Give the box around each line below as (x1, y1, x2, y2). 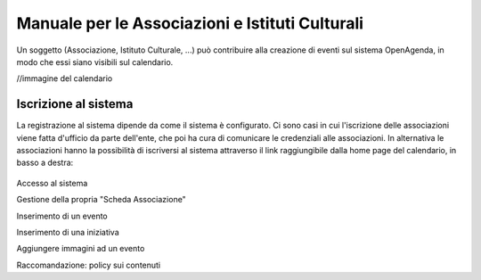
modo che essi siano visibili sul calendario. (16, 56, 174, 67)
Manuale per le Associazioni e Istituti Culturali (16, 13, 364, 33)
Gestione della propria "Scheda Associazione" (16, 194, 186, 205)
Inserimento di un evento (16, 210, 108, 221)
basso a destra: (16, 157, 74, 169)
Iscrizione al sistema (16, 96, 134, 111)
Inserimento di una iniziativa (16, 226, 119, 237)
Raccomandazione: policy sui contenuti (16, 259, 161, 270)
